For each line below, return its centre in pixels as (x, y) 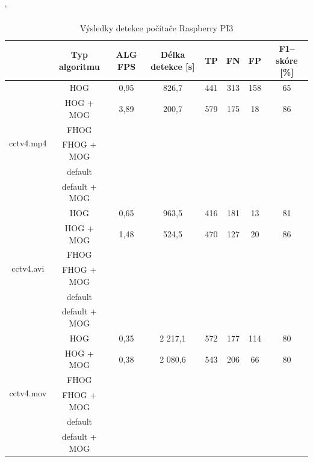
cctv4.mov (28, 393)
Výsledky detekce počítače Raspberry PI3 (156, 27)
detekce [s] (173, 66)
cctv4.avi (28, 268)
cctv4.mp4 (28, 142)
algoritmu (79, 66)
